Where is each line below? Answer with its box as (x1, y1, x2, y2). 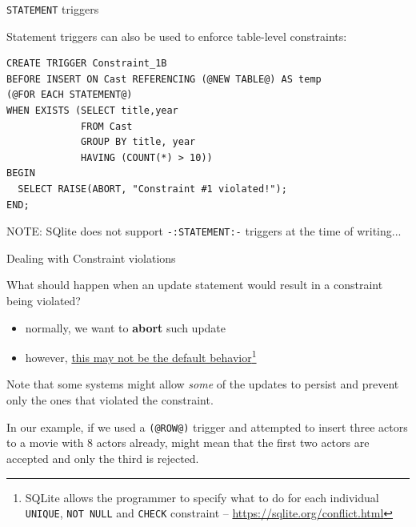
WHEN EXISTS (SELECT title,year (6, 105, 178, 117)
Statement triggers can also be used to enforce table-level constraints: (6, 27, 347, 44)
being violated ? (6, 292, 81, 309)
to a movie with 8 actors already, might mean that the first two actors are (6, 434, 370, 451)
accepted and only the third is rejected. (6, 449, 199, 466)
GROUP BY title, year (81, 136, 196, 148)
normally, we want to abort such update (25, 319, 226, 336)
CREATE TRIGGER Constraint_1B (6, 58, 167, 70)
